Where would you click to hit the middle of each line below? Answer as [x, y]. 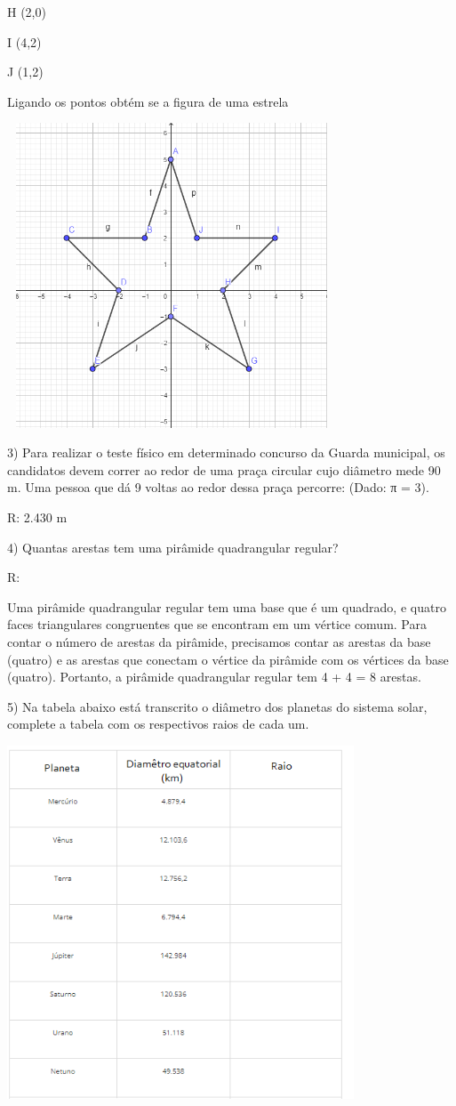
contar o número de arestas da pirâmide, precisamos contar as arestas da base [219, 642]
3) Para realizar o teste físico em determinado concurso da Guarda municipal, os [226, 452]
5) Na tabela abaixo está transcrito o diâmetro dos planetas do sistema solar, [217, 706]
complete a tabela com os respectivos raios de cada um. [158, 724]
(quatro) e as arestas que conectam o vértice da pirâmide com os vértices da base [228, 659]
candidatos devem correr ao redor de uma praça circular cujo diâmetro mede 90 [224, 469]
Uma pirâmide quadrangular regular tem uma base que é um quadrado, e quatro [227, 606]
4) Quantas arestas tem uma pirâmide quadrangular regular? [173, 547]
